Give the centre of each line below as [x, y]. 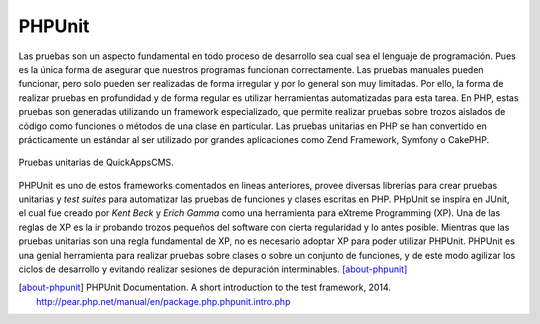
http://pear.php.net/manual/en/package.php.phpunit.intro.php [163, 301]
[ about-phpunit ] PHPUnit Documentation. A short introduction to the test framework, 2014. [205, 287]
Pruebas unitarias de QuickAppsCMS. [96, 162]
